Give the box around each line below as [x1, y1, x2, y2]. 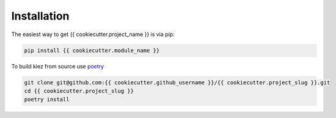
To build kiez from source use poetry [11, 62, 104, 70]
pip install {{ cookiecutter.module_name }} [24, 46, 160, 54]
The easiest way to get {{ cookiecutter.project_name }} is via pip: [11, 31, 175, 38]
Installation [11, 9, 70, 23]
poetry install [24, 96, 70, 103]
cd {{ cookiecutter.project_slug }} [24, 87, 134, 94]
